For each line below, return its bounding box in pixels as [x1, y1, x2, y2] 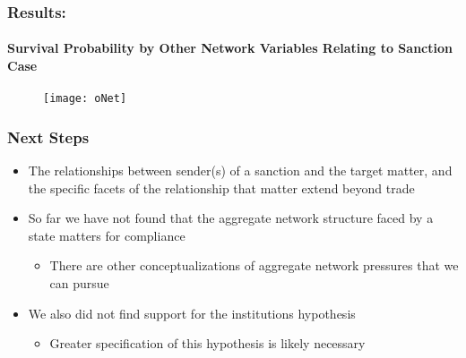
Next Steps [7, 125, 90, 148]
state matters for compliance [28, 226, 186, 244]
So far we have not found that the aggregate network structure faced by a [28, 209, 434, 227]
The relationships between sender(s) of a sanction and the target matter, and [28, 161, 453, 180]
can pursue [49, 274, 109, 293]
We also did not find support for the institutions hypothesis [28, 303, 356, 322]
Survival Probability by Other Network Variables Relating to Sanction [7, 38, 453, 57]
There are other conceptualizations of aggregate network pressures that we [49, 256, 459, 275]
